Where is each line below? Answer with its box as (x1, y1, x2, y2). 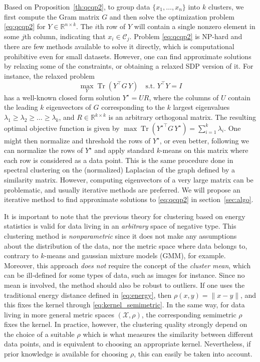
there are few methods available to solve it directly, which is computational (4, 41, 234, 52)
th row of (97, 21, 126, 32)
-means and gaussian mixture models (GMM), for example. (44, 250, 226, 261)
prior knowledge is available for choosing (4, 348, 128, 359)
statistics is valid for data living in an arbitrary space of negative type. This (4, 221, 236, 231)
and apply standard (94, 145, 154, 155)
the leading (4, 102, 38, 112)
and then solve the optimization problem (109, 11, 234, 22)
